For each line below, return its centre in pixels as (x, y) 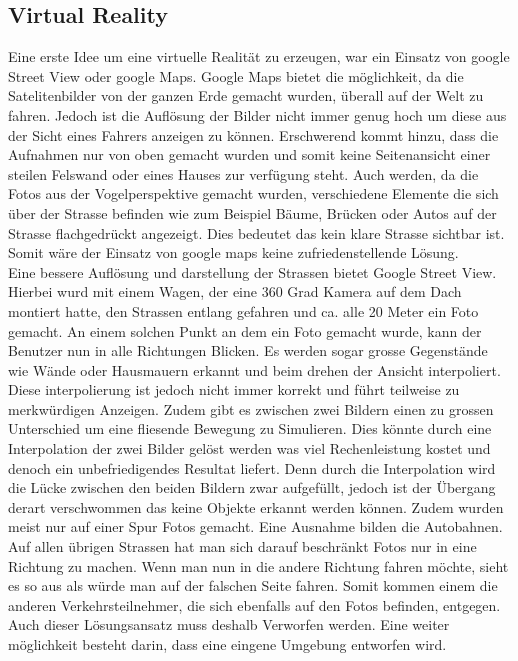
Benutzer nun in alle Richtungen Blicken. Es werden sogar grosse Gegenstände (248, 350)
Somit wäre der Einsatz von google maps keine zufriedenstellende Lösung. (233, 252)
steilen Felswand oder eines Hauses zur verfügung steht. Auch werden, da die (243, 173)
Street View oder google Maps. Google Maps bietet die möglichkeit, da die (236, 75)
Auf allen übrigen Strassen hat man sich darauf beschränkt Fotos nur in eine (242, 546)
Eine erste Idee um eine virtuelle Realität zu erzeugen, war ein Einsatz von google (259, 56)
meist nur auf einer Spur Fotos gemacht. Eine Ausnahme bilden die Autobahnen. (255, 526)
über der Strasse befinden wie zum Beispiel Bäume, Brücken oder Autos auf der (252, 212)
